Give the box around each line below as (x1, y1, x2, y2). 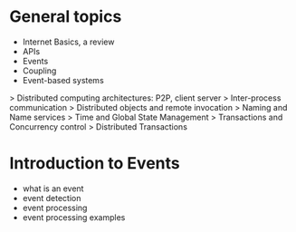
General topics (9, 6, 122, 27)
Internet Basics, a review (22, 36, 115, 47)
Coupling (22, 65, 57, 76)
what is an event (22, 183, 84, 194)
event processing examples (22, 211, 126, 223)
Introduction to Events (9, 153, 180, 174)
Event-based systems (22, 74, 104, 85)
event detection (22, 192, 81, 203)
